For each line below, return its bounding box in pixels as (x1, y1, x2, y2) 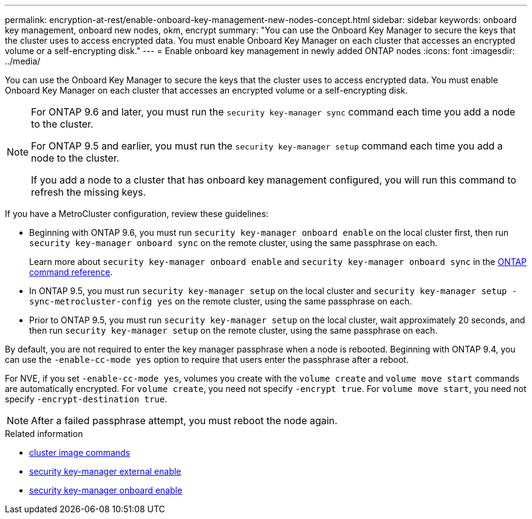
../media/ (5, 56, 41, 66)
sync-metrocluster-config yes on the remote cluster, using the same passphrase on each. (29, 296, 412, 306)
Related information (5, 428, 83, 439)
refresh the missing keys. (31, 186, 146, 198)
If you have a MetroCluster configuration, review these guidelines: (5, 208, 268, 219)
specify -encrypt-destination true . (5, 394, 168, 404)
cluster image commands (29, 447, 131, 458)
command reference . (29, 267, 113, 277)
